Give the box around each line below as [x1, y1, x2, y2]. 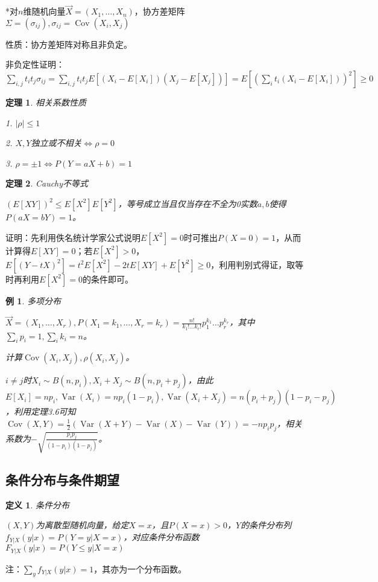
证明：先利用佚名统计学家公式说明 [5, 231, 140, 243]
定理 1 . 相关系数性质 [5, 96, 86, 108]
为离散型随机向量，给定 [36, 519, 129, 531]
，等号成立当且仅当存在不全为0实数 [118, 197, 257, 209]
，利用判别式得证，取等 [210, 258, 304, 270]
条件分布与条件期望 [5, 470, 119, 488]
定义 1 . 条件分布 [5, 498, 69, 511]
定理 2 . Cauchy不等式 [5, 177, 89, 190]
